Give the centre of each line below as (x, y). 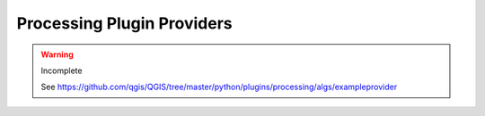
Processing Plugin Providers (124, 23)
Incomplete (62, 70)
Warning (57, 54)
